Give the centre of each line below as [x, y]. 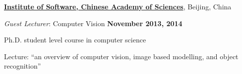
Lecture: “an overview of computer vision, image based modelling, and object [121, 56]
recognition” [23, 66]
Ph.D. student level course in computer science [75, 40]
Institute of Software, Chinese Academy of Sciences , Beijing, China [118, 6]
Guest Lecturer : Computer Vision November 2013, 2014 [93, 23]
